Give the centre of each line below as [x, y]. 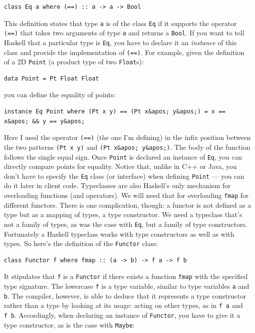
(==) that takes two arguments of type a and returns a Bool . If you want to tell [124, 33]
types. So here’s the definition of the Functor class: [81, 243]
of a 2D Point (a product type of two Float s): [74, 62]
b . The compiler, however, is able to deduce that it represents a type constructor [125, 295]
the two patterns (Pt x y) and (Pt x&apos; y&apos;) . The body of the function [127, 147]
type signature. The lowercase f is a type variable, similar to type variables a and [127, 286]
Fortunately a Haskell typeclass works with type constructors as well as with [119, 234]
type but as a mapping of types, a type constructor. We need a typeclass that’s [123, 214]
